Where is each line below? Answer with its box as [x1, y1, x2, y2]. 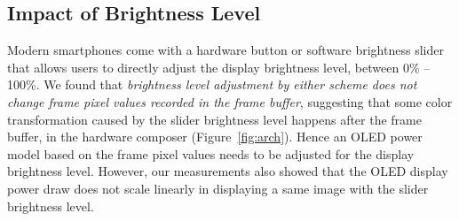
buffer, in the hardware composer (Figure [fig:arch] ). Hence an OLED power [7, 127, 423, 146]
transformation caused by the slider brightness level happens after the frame [7, 110, 422, 128]
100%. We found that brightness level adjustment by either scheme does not [7, 75, 417, 94]
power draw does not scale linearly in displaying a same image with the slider [7, 179, 429, 197]
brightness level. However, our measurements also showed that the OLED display [7, 162, 448, 180]
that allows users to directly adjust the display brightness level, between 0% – [7, 57, 431, 76]
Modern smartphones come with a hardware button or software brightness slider [7, 41, 444, 59]
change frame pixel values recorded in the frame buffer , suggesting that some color [7, 92, 453, 110]
